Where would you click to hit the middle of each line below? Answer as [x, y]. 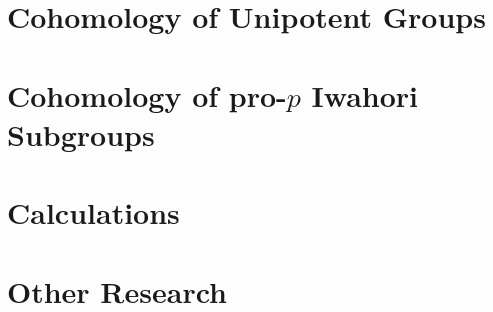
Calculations [93, 212]
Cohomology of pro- [147, 94]
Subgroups [81, 133]
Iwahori [365, 94]
